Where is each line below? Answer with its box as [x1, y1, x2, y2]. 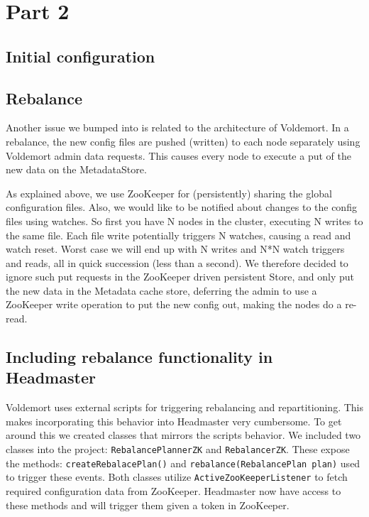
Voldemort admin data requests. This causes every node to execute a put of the [6, 148, 351, 163]
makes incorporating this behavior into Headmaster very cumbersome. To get [6, 413, 342, 428]
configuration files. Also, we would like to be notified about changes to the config [6, 200, 357, 214]
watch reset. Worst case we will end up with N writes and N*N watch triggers [6, 241, 345, 256]
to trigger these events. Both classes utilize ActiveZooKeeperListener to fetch [6, 469, 348, 484]
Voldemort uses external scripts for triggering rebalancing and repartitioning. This [6, 400, 364, 415]
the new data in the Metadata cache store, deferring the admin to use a [6, 283, 317, 298]
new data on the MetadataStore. [6, 162, 147, 177]
